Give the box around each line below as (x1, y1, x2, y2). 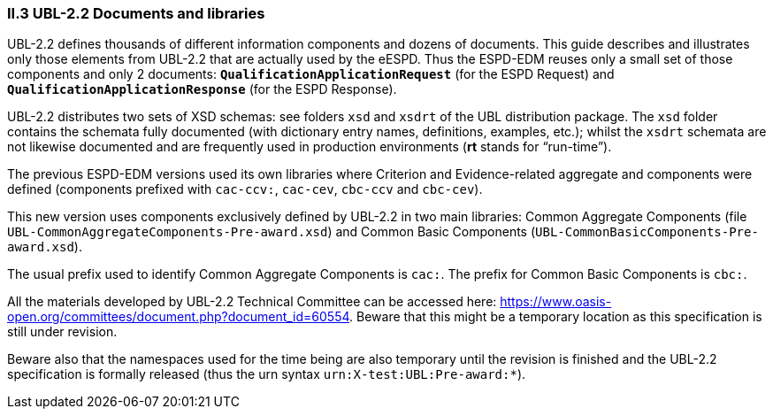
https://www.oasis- (500, 294, 612, 310)
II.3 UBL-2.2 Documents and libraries (7, 4, 265, 22)
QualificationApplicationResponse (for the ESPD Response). (7, 81, 397, 97)
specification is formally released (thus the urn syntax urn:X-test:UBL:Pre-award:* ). (7, 366, 526, 382)
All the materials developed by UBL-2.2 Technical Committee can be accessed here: (7, 294, 497, 310)
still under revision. (7, 324, 118, 340)
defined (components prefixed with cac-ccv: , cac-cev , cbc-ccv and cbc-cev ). (7, 181, 483, 197)
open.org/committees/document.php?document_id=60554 (7, 309, 350, 325)
